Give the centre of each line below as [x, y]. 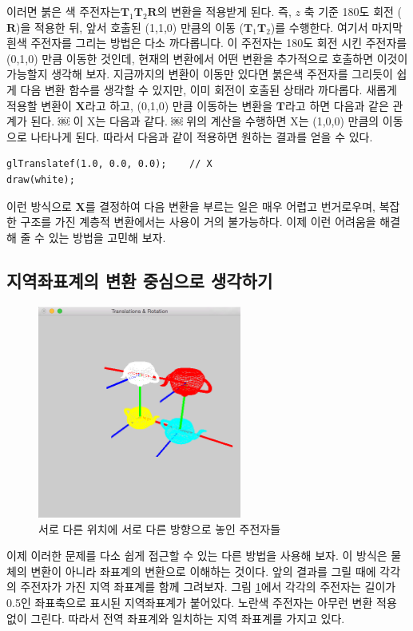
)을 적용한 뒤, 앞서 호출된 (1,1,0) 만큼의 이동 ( [130, 27]
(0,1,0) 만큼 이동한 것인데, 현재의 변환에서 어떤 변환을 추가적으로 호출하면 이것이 [207, 58]
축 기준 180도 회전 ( [353, 11]
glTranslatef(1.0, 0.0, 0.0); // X [109, 164]
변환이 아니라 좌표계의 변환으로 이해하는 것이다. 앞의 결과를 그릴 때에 [203, 571]
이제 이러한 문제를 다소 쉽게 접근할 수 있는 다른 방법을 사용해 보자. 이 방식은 [197, 556]
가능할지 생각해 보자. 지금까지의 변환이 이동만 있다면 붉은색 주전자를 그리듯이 [200, 74]
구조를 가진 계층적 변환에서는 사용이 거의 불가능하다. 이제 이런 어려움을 [198, 222]
